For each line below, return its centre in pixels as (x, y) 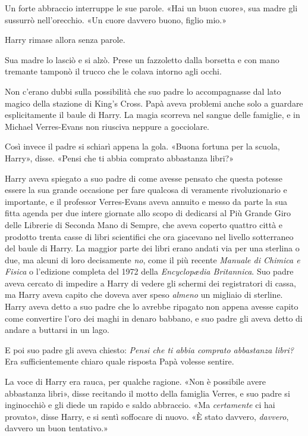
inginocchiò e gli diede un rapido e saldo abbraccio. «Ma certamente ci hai (140, 405)
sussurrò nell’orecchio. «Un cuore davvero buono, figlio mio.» (116, 19)
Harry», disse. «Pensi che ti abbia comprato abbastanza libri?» (119, 158)
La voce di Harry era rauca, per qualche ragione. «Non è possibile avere (135, 381)
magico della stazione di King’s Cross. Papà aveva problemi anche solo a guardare (154, 103)
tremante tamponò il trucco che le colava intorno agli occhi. (113, 71)
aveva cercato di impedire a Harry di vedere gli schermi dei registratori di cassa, (150, 283)
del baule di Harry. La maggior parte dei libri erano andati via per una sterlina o (152, 248)
